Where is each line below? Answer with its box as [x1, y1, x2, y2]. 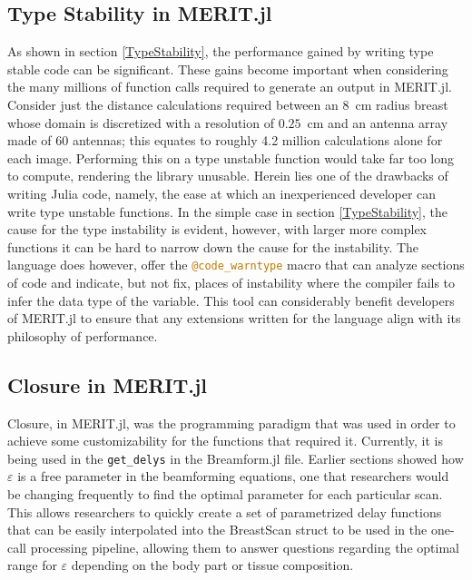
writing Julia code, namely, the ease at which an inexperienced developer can [7, 183, 437, 202]
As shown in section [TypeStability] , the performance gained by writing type [7, 42, 434, 61]
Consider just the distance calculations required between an [7, 94, 339, 113]
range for [7, 555, 57, 575]
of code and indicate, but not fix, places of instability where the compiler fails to [7, 272, 456, 291]
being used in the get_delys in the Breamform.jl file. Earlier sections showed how [7, 448, 464, 467]
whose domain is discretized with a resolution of [7, 113, 274, 132]
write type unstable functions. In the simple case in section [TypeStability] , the [7, 202, 447, 221]
